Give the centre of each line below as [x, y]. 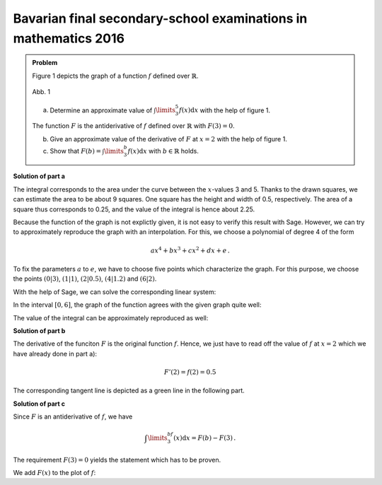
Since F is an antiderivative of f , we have [73, 416]
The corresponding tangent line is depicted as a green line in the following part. [129, 391]
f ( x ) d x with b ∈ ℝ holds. [163, 151]
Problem [45, 63]
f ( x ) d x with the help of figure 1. [225, 110]
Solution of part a [39, 176]
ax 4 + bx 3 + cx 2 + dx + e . [190, 250]
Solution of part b [39, 331]
